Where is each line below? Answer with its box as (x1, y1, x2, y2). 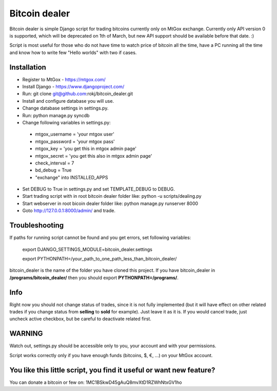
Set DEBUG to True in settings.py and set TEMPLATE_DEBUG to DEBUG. (22, 186, 175, 192)
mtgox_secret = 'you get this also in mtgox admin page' (35, 153, 152, 159)
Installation (9, 63, 46, 71)
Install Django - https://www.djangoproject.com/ (22, 84, 125, 90)
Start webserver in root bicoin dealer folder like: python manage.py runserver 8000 (22, 200, 199, 207)
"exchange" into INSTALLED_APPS (35, 174, 108, 180)
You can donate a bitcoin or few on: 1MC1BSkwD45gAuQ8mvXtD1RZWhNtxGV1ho (9, 379, 182, 385)
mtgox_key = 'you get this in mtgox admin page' (35, 145, 137, 152)
